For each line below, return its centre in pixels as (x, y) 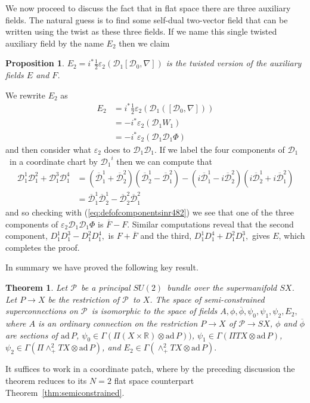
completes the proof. (43, 247)
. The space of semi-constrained (207, 299)
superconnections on (42, 311)
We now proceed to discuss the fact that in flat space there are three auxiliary (148, 8)
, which (292, 236)
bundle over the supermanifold (222, 287)
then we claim (144, 43)
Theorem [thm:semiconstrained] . (65, 392)
